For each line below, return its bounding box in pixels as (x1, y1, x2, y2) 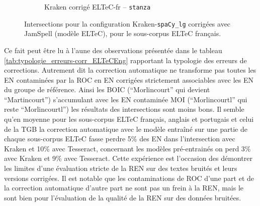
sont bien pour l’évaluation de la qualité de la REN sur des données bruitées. (4, 192, 241, 202)
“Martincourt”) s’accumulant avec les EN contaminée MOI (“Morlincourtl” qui (4, 94, 247, 104)
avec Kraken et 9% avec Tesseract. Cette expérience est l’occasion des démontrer (4, 153, 252, 163)
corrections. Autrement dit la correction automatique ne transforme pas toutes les (4, 65, 256, 75)
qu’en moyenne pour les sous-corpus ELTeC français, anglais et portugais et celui (4, 114, 254, 124)
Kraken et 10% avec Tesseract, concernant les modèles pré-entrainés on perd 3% (4, 143, 251, 153)
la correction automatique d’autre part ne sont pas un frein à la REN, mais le (4, 182, 244, 193)
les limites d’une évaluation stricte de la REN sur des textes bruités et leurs (4, 163, 237, 173)
